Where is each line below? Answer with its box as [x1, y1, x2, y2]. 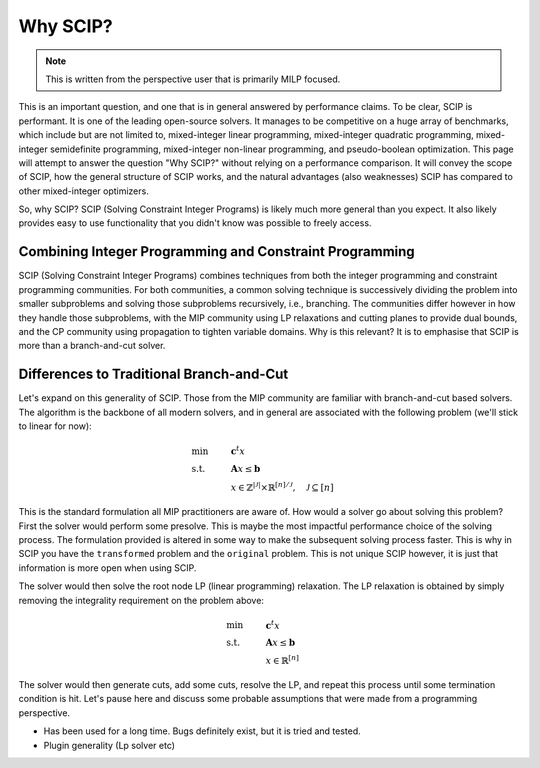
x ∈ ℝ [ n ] [265, 653, 300, 667]
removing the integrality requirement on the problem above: [18, 594, 265, 606]
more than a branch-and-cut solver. [18, 340, 166, 352]
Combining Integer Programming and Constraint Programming [18, 243, 415, 260]
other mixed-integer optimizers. [18, 185, 149, 197]
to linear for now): [18, 420, 92, 432]
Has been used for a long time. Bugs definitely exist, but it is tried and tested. [43, 725, 362, 737]
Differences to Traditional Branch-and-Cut [18, 366, 289, 383]
